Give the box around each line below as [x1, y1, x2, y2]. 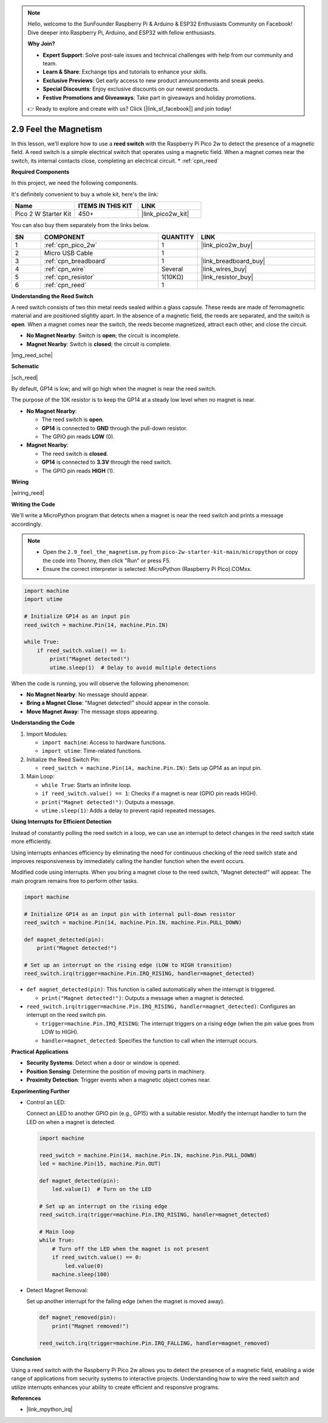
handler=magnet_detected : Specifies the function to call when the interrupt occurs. [41, 1037, 258, 1044]
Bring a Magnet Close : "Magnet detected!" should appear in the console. [26, 699, 210, 707]
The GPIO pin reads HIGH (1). [41, 467, 115, 474]
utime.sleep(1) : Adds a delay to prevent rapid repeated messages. [41, 807, 216, 814]
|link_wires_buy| [200, 265, 247, 273]
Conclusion [11, 1355, 41, 1363]
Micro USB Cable [44, 248, 94, 257]
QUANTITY [161, 233, 194, 241]
